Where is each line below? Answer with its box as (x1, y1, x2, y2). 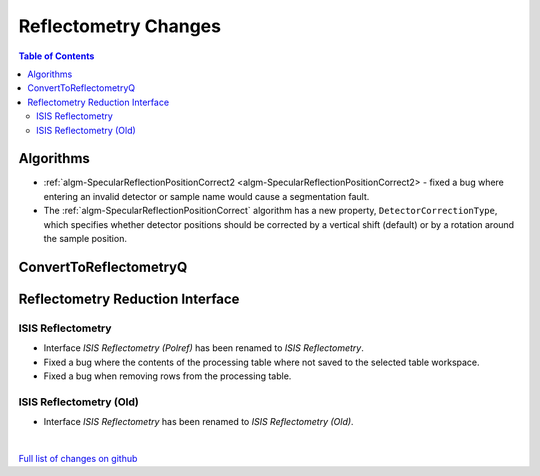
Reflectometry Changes (18, 15, 222, 37)
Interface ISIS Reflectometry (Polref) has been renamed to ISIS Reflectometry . (43, 342, 364, 354)
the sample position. (43, 232, 127, 244)
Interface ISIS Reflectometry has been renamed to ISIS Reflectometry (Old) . (43, 416, 354, 428)
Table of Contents (18, 50, 95, 62)
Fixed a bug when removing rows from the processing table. (43, 370, 292, 382)
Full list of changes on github (18, 452, 138, 464)
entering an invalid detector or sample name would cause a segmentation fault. (43, 190, 370, 202)
